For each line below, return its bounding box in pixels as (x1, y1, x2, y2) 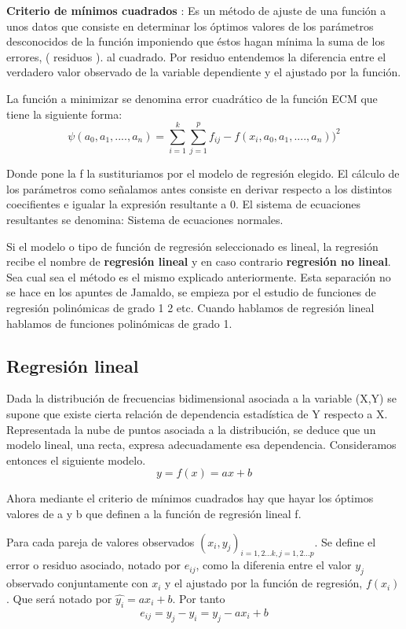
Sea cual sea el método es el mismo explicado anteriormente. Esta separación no (6, 268, 391, 285)
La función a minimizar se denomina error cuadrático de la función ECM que (6, 90, 378, 106)
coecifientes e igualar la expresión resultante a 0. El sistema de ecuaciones (6, 196, 361, 212)
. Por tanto (172, 590, 225, 606)
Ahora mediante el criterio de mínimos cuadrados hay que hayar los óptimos (6, 490, 374, 506)
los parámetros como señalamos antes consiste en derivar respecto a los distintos (6, 180, 392, 197)
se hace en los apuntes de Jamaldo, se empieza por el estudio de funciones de (6, 284, 376, 300)
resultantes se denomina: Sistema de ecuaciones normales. (6, 212, 283, 228)
